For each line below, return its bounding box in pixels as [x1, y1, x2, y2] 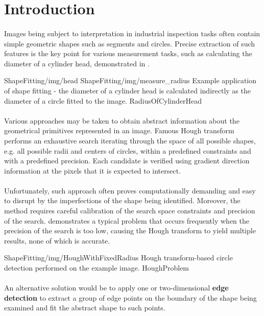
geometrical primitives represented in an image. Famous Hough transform [4, 125, 234, 136]
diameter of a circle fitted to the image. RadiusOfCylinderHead [4, 95, 202, 106]
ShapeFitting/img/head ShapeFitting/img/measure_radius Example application [4, 75, 257, 86]
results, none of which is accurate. [4, 235, 110, 246]
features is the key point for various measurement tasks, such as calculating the [4, 48, 252, 59]
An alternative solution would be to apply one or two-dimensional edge [4, 282, 229, 293]
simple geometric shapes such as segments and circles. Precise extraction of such [4, 38, 255, 48]
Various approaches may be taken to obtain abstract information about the [4, 115, 239, 126]
